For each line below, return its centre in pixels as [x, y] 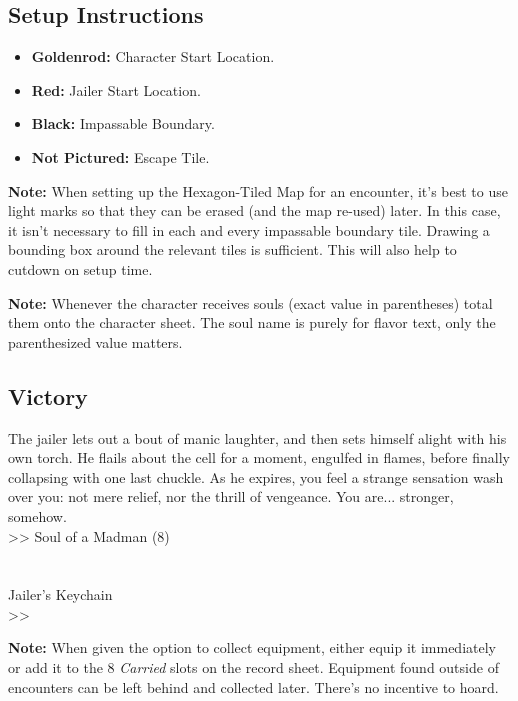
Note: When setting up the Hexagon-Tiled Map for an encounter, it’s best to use [258, 190]
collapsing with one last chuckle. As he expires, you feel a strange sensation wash [256, 476]
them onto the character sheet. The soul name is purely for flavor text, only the [252, 322]
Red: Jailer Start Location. [116, 89]
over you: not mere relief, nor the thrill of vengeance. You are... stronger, [231, 496]
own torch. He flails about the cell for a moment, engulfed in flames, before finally [259, 457]
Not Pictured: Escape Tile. [120, 156]
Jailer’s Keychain [60, 594]
